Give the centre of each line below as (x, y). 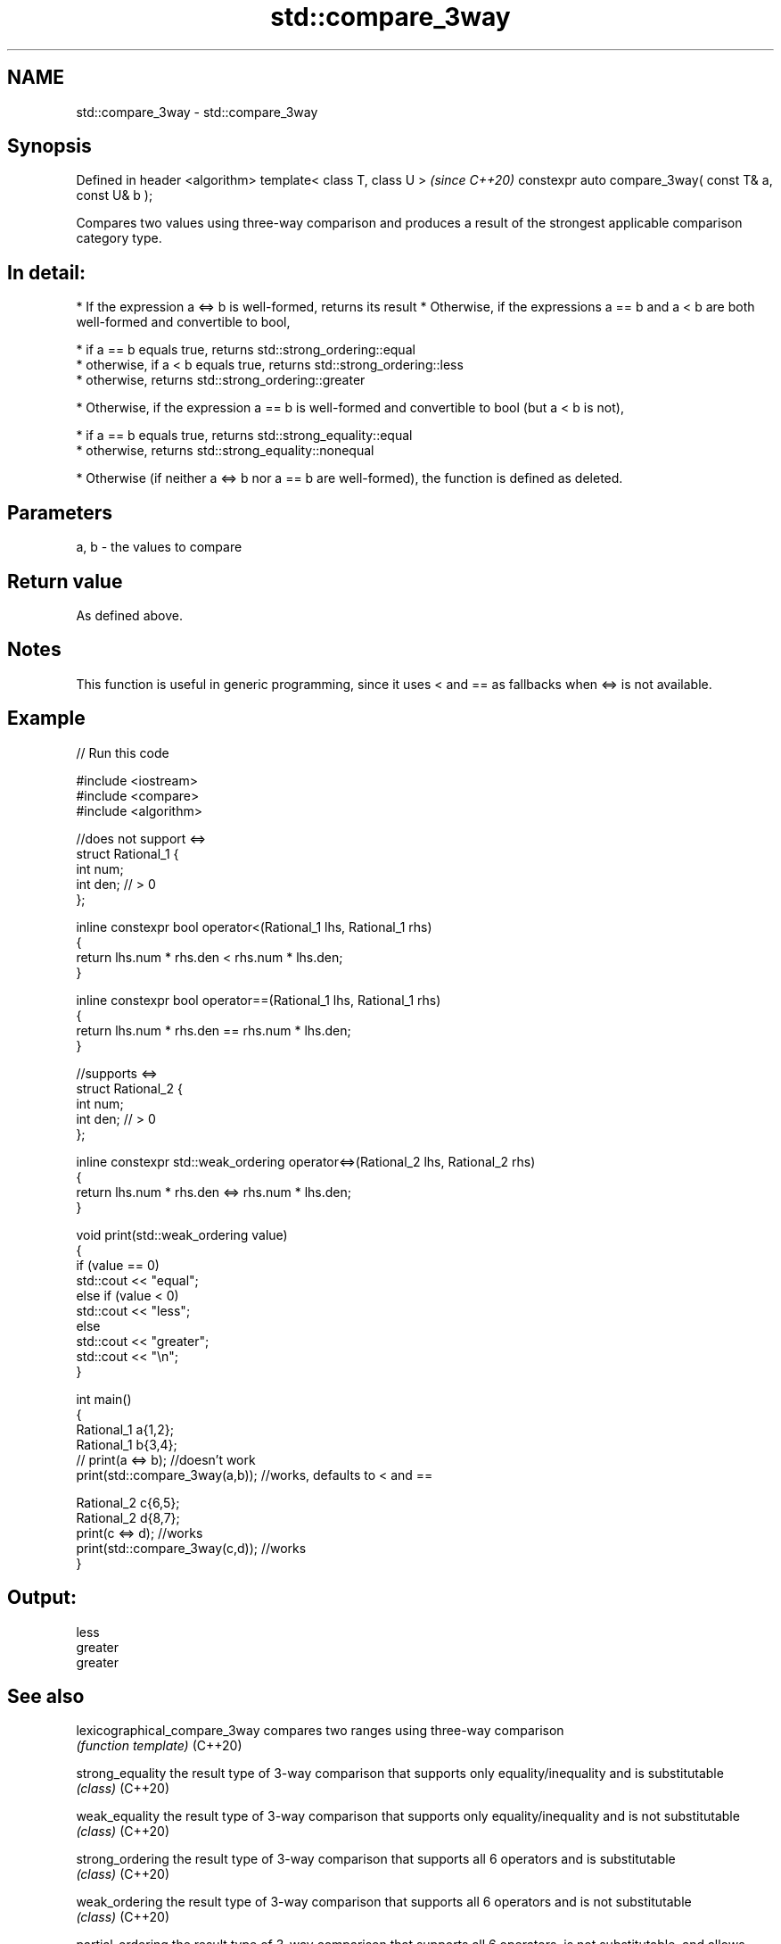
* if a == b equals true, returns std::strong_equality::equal (244, 436)
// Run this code (123, 752)
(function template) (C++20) (159, 1746)
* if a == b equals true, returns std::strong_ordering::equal (246, 350)
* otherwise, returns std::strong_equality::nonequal (225, 451)
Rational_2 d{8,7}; (128, 1517)
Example (46, 719)
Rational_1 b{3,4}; (127, 1444)
